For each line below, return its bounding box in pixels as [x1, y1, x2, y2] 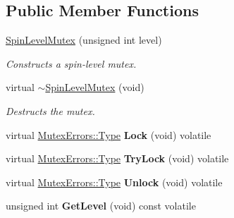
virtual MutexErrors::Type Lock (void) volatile [6, 127, 211, 142]
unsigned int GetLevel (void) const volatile [6, 198, 196, 213]
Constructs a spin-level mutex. [6, 56, 137, 71]
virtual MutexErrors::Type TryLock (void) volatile [6, 151, 229, 166]
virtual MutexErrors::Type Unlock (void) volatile [6, 174, 223, 189]
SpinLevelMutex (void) [45, 80, 144, 95]
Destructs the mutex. [6, 103, 95, 118]
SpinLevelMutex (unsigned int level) [6, 32, 162, 47]
